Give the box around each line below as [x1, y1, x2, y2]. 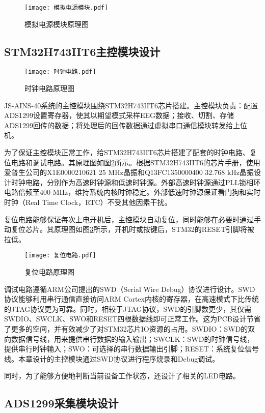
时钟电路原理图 [24, 83, 74, 94]
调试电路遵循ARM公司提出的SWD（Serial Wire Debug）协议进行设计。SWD [4, 283, 255, 294]
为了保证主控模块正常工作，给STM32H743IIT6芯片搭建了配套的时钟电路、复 [4, 147, 257, 158]
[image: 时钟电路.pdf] [24, 68, 96, 76]
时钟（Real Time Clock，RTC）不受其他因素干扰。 [4, 197, 172, 208]
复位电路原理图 [24, 267, 74, 277]
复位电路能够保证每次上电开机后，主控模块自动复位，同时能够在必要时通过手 [4, 214, 261, 224]
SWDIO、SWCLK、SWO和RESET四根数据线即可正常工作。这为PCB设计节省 [4, 313, 261, 324]
